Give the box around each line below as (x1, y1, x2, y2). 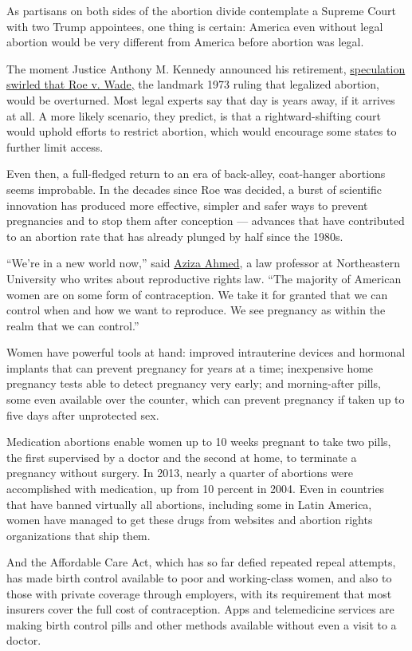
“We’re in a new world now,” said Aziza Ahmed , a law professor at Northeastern (6, 254, 401, 271)
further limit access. (6, 138, 104, 155)
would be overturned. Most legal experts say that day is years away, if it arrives (6, 91, 395, 108)
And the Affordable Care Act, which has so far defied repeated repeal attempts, (6, 554, 396, 570)
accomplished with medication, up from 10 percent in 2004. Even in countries (6, 480, 385, 497)
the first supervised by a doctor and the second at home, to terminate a (6, 448, 357, 465)
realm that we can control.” (6, 317, 139, 333)
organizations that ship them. (6, 527, 151, 543)
